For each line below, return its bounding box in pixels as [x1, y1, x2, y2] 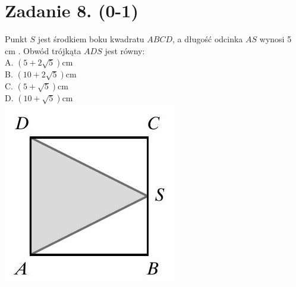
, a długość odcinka [172, 33, 243, 45]
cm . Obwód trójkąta [5, 44, 81, 57]
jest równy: [105, 44, 145, 57]
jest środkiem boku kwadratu [37, 33, 144, 45]
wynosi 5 [259, 33, 292, 45]
